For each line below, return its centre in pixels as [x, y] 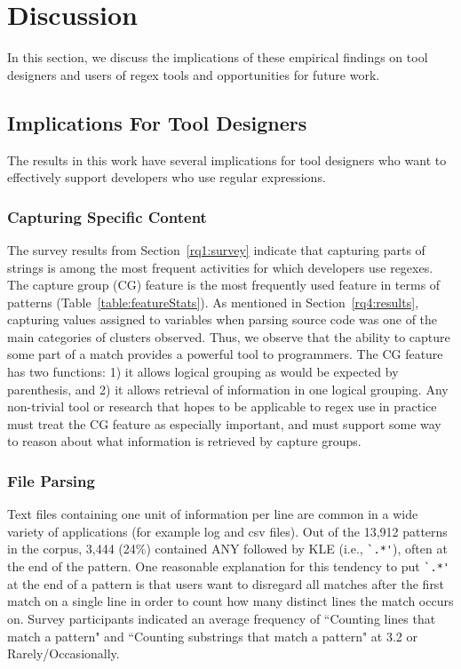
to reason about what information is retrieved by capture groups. [184, 441]
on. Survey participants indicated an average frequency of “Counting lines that [222, 618]
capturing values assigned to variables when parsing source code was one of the [223, 319]
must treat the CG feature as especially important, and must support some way [224, 423]
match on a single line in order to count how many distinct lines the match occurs [230, 601]
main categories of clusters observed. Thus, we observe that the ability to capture [229, 336]
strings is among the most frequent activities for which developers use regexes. [220, 267]
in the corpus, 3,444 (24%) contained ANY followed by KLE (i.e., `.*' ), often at [227, 549]
